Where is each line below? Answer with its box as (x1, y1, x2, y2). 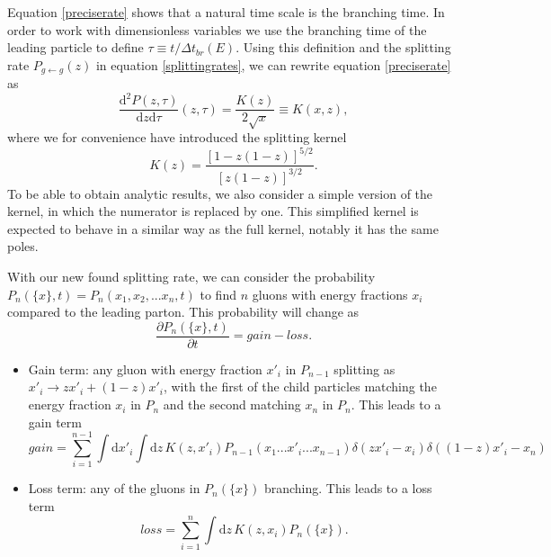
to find (200, 284, 236, 303)
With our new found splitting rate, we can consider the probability (7, 267, 376, 286)
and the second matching (163, 395, 301, 414)
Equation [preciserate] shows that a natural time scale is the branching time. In (7, 3, 445, 21)
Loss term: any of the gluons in (28, 479, 200, 498)
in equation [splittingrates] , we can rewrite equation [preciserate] (95, 55, 451, 74)
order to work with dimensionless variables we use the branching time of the (7, 20, 427, 39)
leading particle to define (7, 38, 144, 57)
